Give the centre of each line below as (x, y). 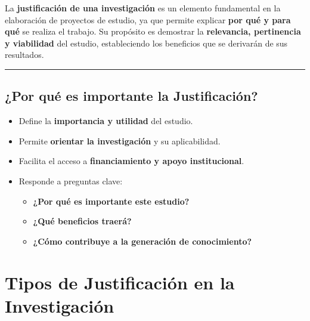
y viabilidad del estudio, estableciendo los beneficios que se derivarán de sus (146, 43)
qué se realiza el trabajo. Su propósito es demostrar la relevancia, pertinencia (153, 31)
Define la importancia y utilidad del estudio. (106, 121)
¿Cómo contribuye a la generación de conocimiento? (142, 241)
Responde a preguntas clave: (71, 180)
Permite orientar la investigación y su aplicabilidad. (120, 141)
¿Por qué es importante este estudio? (111, 201)
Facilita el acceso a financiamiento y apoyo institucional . (131, 161)
